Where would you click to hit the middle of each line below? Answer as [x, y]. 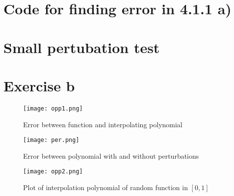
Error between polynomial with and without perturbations [111, 155]
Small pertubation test [82, 47]
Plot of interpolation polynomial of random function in [105, 187]
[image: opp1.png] [53, 108]
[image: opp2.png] [53, 172]
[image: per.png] [51, 140]
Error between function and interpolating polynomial [103, 124]
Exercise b [39, 85]
